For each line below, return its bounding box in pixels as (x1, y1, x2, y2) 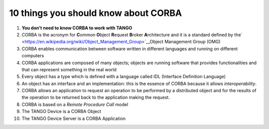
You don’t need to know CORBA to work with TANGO (21, 25, 133, 31)
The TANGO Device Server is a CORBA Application (21, 115, 126, 122)
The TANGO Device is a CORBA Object (21, 109, 102, 115)
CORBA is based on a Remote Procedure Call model (21, 101, 129, 107)
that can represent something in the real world (21, 66, 117, 72)
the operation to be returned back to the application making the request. (21, 95, 170, 101)
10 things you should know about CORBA (9, 7, 182, 18)
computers (21, 53, 44, 59)
